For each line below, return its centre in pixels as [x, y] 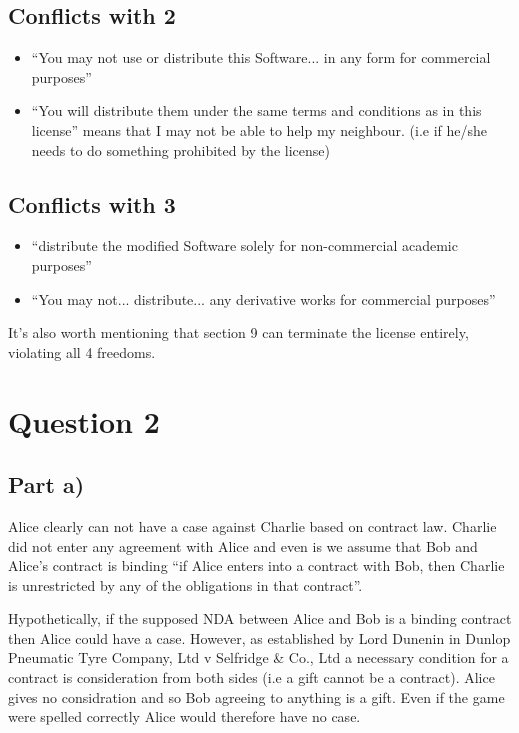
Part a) [46, 484]
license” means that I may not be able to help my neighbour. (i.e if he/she [259, 129]
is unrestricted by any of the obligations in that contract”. [185, 584]
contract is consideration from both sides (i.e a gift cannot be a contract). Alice [251, 677]
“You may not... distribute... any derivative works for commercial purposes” [263, 298]
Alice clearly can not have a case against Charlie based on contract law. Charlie [252, 525]
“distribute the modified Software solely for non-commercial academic [244, 245]
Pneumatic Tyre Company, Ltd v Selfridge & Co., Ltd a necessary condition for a [258, 657]
